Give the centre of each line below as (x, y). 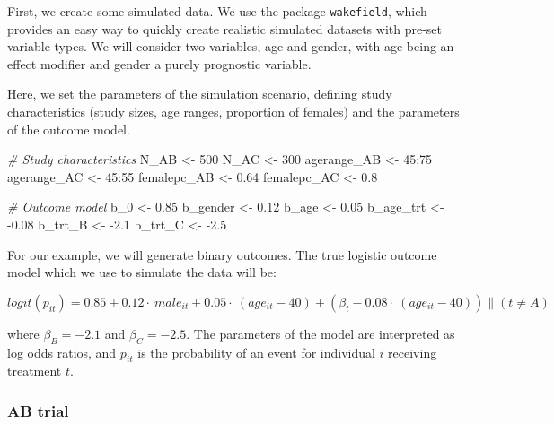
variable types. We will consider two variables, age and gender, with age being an (231, 46)
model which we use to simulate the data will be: (142, 272)
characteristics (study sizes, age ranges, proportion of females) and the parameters (233, 112)
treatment (35, 371)
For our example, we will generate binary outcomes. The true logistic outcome (222, 254)
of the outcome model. (69, 129)
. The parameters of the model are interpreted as (321, 333)
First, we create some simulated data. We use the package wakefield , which (217, 11)
